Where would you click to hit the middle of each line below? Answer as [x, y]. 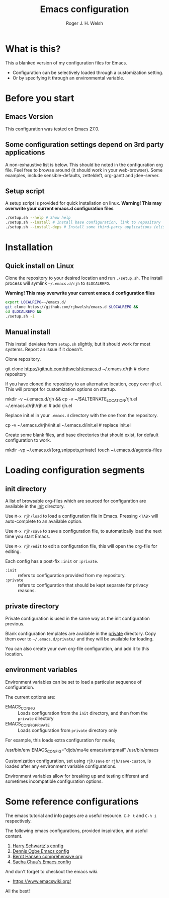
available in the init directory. [35, 506]
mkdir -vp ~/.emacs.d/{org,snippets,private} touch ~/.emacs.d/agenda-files [83, 450]
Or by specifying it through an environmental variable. [68, 78]
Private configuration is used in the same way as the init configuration [77, 618]
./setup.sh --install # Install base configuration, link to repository [83, 222]
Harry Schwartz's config [38, 846]
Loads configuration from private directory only [68, 730]
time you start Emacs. [28, 536]
